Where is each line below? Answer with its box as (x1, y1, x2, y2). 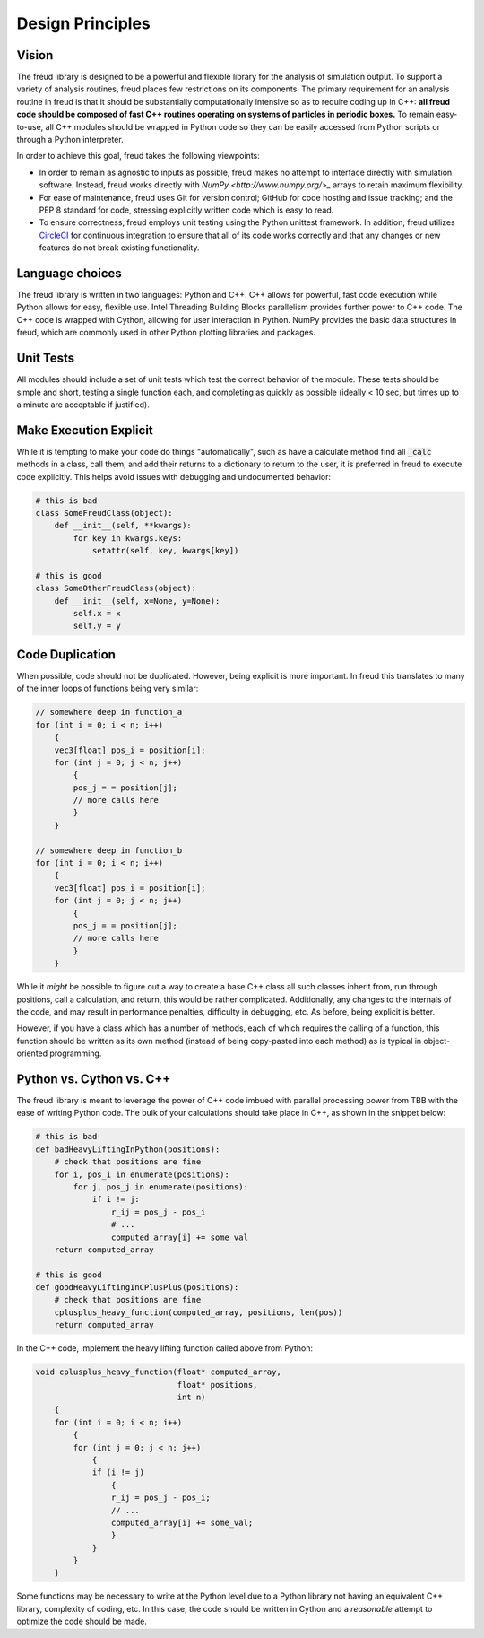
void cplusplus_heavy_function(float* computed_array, (35, 1367, 281, 1377)
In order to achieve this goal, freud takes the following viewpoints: (16, 151, 260, 161)
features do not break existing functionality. (39, 242, 200, 253)
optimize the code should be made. (16, 1616, 148, 1627)
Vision (16, 48, 54, 63)
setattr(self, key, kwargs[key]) (91, 545, 239, 556)
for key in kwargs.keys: (73, 533, 183, 543)
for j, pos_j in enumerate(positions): (73, 1181, 248, 1192)
